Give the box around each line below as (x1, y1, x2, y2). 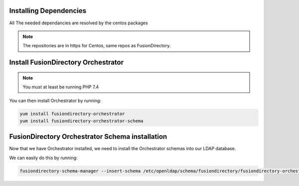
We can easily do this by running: (9, 155, 78, 161)
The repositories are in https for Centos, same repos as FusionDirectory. (22, 43, 171, 49)
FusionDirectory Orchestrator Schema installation (9, 132, 167, 141)
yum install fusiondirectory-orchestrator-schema (19, 118, 144, 124)
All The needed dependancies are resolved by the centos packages (9, 20, 148, 26)
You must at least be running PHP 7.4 (22, 84, 99, 90)
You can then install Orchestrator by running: (9, 97, 102, 104)
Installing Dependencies (9, 6, 87, 15)
